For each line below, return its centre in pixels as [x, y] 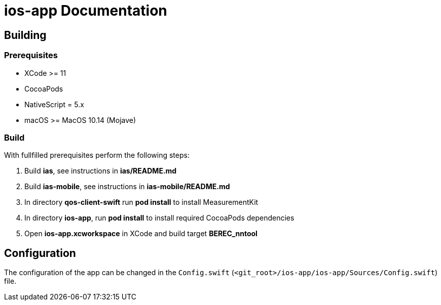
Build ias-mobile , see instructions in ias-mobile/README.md [127, 187]
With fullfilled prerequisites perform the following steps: [97, 155]
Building [25, 35]
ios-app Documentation [86, 11]
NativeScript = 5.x [54, 104]
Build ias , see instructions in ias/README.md [101, 171]
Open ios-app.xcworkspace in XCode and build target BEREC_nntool [141, 234]
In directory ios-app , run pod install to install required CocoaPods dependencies [159, 218]
